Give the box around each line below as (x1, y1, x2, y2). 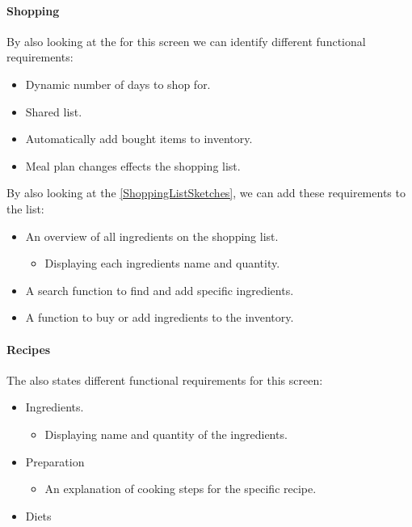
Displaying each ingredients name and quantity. (44, 255, 280, 272)
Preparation (25, 453, 85, 470)
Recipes (6, 340, 51, 357)
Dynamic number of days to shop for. (25, 75, 211, 92)
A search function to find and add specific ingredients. (25, 281, 294, 298)
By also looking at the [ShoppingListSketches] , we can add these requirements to (6, 184, 406, 201)
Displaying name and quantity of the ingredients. (44, 425, 288, 442)
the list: (6, 200, 44, 217)
